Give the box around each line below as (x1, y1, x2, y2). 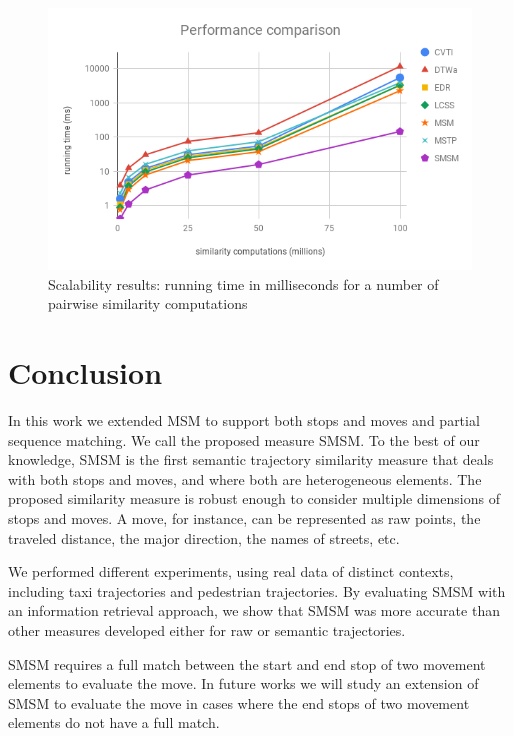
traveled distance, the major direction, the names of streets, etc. (8, 527, 400, 548)
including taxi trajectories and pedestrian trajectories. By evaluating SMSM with (8, 580, 506, 601)
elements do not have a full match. (8, 712, 220, 733)
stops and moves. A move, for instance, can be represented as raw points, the (8, 508, 481, 529)
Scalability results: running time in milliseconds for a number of (48, 273, 439, 294)
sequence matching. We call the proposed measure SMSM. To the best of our (8, 429, 480, 450)
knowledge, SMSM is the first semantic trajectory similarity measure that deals (8, 449, 494, 470)
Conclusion (8, 352, 163, 393)
